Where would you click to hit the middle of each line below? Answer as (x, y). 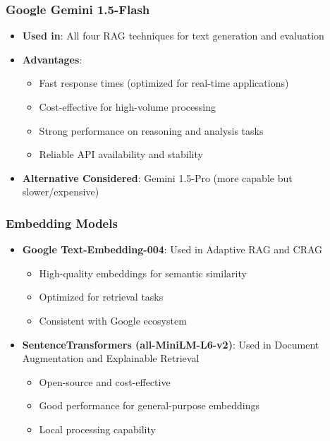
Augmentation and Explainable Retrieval (111, 358)
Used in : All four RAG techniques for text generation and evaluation (173, 36)
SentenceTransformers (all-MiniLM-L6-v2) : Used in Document (171, 344)
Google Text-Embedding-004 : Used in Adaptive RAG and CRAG (172, 249)
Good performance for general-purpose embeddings (149, 405)
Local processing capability (97, 429)
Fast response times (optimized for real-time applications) (164, 83)
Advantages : (52, 59)
